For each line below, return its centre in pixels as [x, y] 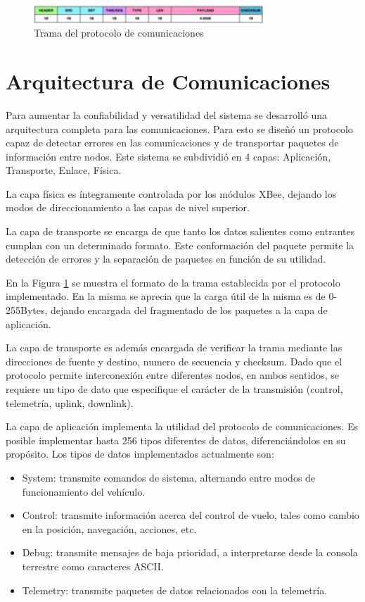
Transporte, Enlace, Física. [64, 170]
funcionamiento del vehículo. [84, 491]
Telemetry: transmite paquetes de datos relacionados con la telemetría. [175, 590]
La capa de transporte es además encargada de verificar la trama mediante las [174, 347]
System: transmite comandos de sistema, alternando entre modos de [169, 477]
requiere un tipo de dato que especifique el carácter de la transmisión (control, [174, 389]
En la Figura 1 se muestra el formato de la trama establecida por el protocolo [173, 282]
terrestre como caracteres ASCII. [93, 566]
